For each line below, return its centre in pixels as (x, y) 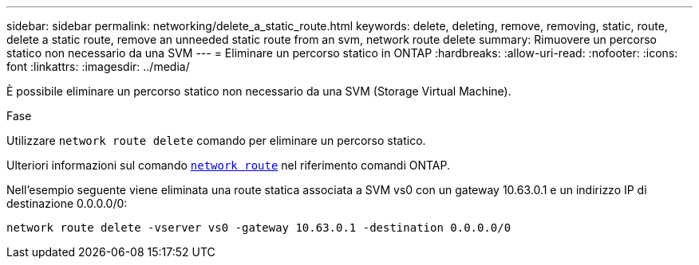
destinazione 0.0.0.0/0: (67, 203)
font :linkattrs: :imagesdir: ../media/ (98, 66)
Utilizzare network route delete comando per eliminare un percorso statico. (216, 140)
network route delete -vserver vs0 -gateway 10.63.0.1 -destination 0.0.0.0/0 (259, 228)
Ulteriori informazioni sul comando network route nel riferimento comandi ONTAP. (229, 165)
